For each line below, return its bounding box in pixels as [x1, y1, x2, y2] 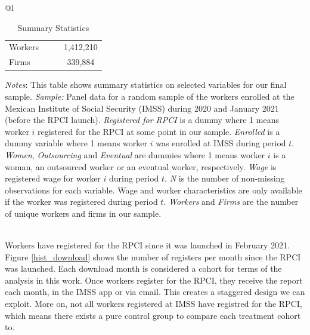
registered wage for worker [5, 172, 101, 185]
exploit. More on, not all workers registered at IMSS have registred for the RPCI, [5, 297, 302, 310]
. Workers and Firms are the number [163, 195, 299, 208]
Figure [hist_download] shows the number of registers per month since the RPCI [5, 250, 301, 263]
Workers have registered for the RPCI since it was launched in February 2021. [5, 239, 290, 251]
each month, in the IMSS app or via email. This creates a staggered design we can [5, 285, 305, 298]
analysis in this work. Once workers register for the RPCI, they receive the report [5, 273, 303, 286]
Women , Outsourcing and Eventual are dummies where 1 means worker [5, 148, 265, 161]
